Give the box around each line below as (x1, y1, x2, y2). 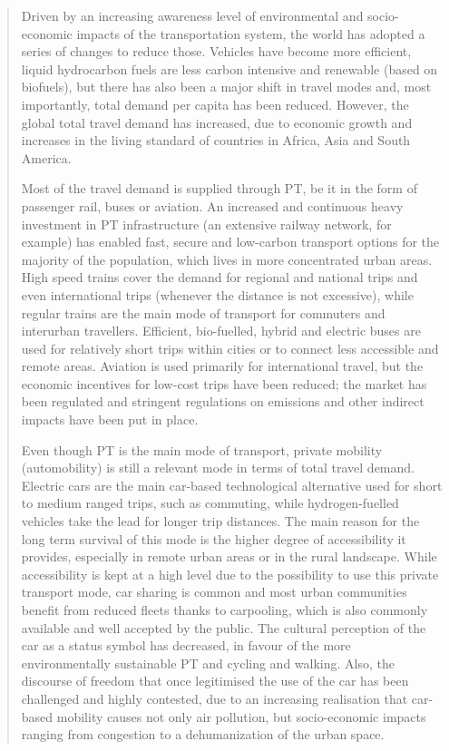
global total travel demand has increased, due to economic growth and (21, 112, 413, 132)
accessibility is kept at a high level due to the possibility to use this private (21, 564, 439, 583)
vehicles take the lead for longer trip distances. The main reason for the (21, 512, 420, 531)
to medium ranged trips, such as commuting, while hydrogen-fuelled (21, 493, 399, 512)
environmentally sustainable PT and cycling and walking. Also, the (21, 653, 395, 672)
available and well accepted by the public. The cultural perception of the (21, 618, 426, 637)
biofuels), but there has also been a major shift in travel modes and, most (21, 77, 432, 96)
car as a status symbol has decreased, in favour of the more (21, 636, 351, 655)
